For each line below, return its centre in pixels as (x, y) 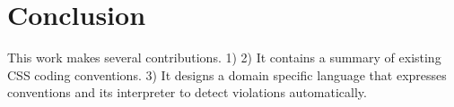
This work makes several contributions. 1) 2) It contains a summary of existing (224, 58)
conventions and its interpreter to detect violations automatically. (187, 92)
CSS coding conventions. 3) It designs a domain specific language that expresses (227, 74)
